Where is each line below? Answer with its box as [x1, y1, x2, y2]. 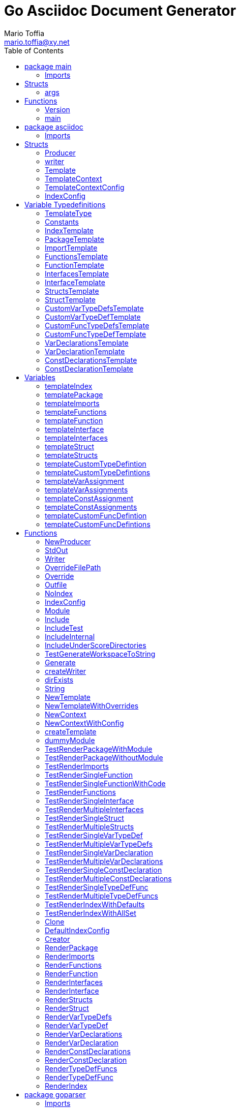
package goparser [24, 1090, 86, 1099]
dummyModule [45, 735, 95, 745]
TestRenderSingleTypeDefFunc [45, 882, 148, 891]
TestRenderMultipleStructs [45, 822, 134, 831]
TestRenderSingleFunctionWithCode [45, 779, 166, 788]
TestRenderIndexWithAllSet [45, 908, 136, 917]
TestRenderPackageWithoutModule [45, 753, 163, 762]
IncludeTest [45, 623, 83, 632]
